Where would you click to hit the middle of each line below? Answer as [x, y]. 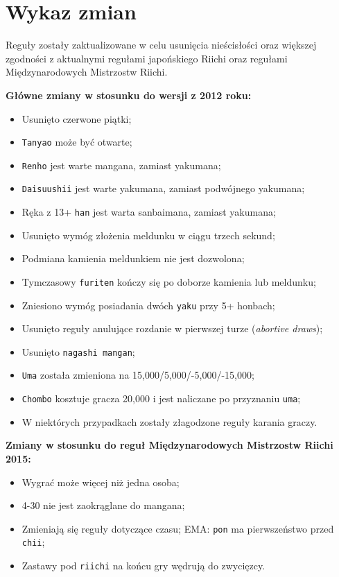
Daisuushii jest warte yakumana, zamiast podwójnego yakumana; [163, 188]
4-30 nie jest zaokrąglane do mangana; [103, 505]
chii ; [33, 542]
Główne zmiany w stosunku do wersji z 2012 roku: [129, 95]
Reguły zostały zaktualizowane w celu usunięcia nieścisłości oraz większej [161, 45]
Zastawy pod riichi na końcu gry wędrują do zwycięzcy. [144, 566]
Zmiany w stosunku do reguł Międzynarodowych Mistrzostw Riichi [169, 445]
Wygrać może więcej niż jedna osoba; [101, 482]
